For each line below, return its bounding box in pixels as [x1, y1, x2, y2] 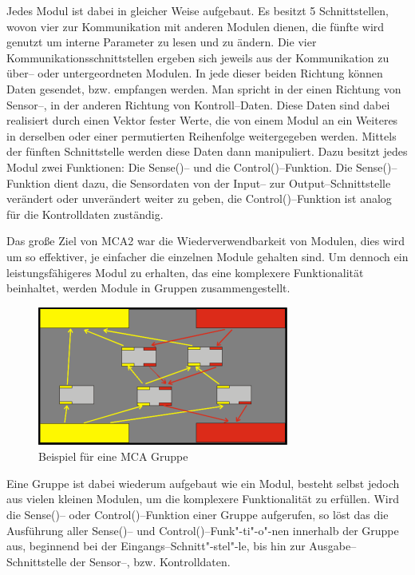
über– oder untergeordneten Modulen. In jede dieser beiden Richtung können [6, 65, 383, 81]
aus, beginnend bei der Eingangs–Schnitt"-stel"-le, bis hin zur [6, 537, 306, 554]
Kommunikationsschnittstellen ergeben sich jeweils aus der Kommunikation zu [6, 49, 389, 65]
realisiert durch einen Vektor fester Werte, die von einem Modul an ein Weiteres [6, 112, 398, 129]
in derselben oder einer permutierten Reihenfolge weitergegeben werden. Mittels [6, 127, 397, 144]
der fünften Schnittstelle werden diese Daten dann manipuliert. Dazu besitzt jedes [6, 143, 408, 160]
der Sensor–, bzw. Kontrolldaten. [69, 553, 231, 569]
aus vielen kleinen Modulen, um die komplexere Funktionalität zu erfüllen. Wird [6, 490, 400, 507]
